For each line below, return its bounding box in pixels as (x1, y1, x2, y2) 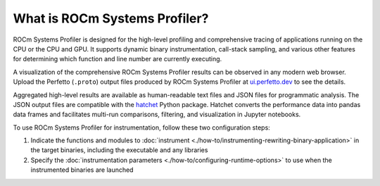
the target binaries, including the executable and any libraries (30, 146, 208, 154)
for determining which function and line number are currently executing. (13, 55, 222, 63)
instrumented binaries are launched (30, 166, 134, 174)
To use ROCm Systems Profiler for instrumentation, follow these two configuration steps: (13, 123, 270, 132)
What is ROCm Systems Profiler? (13, 11, 209, 26)
